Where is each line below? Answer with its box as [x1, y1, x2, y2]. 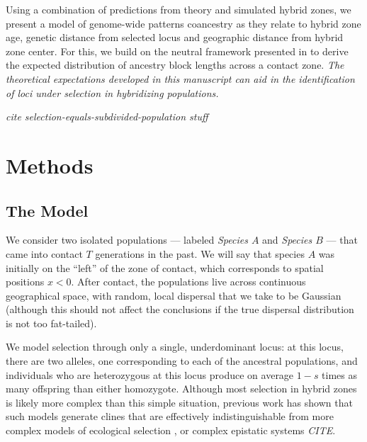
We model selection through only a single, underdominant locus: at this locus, [6, 339, 344, 354]
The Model [6, 199, 89, 221]
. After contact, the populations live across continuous [71, 274, 306, 289]
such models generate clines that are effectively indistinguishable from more [6, 409, 334, 424]
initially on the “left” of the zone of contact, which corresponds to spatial [6, 260, 324, 275]
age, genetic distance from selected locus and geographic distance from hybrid [6, 30, 344, 45]
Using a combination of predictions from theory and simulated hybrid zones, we [6, 2, 351, 16]
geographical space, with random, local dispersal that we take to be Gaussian [6, 288, 341, 302]
